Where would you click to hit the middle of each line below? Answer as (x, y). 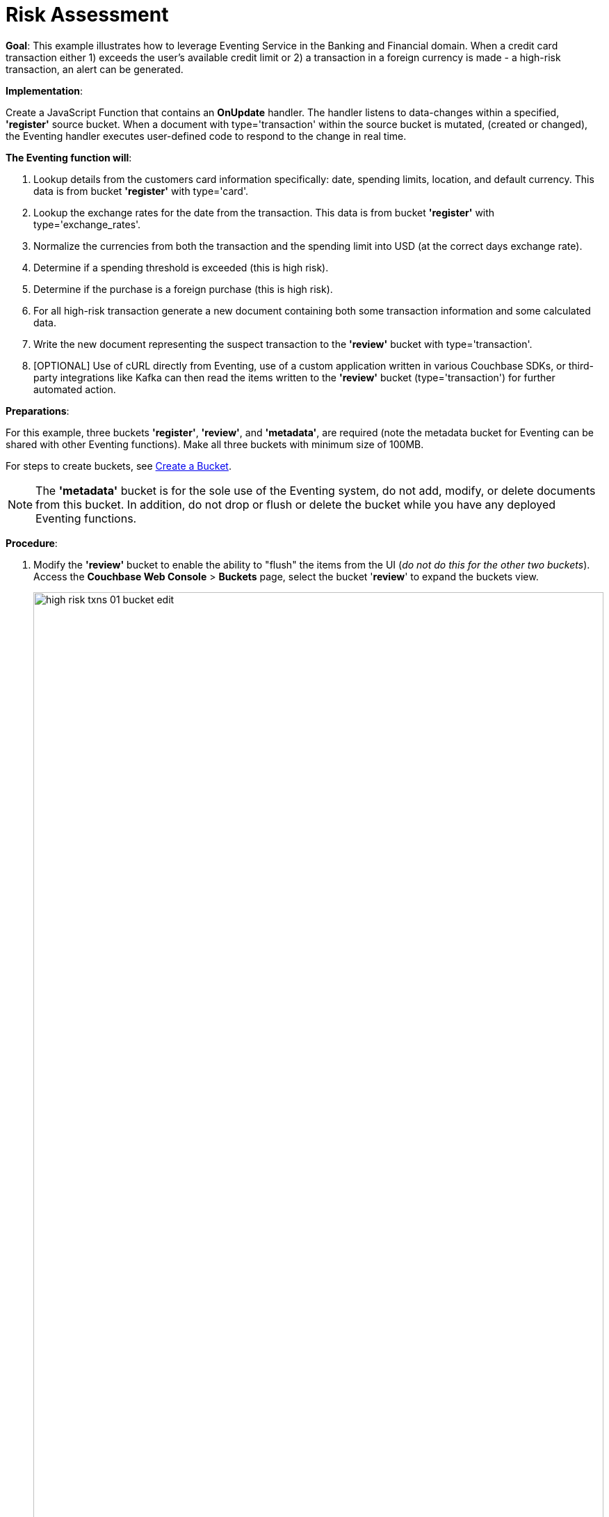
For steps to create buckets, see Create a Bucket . (119, 466)
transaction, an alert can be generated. (95, 69)
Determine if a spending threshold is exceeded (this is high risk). (181, 267)
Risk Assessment (87, 15)
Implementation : (44, 90)
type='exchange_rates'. (87, 224)
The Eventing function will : (69, 157)
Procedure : (32, 543)
